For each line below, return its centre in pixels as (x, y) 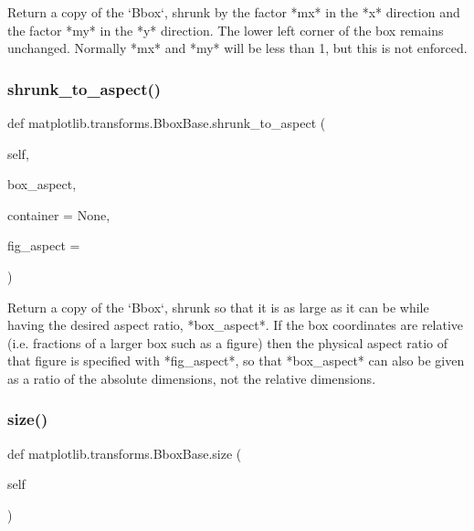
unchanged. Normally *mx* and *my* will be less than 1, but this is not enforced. (237, 48)
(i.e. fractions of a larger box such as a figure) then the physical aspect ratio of (228, 342)
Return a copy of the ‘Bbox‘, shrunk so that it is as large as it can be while (218, 307)
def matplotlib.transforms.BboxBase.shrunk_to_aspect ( (167, 122)
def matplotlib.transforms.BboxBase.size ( (125, 453)
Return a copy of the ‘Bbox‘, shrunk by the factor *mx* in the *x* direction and (234, 12)
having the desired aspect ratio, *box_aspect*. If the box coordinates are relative (236, 325)
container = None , (59, 214)
